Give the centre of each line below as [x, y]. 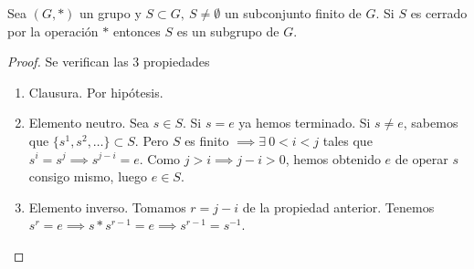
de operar [421, 158]
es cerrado [439, 13]
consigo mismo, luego [88, 176]
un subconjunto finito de [293, 13]
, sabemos [431, 123]
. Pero [152, 140]
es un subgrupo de [228, 31]
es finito [207, 140]
